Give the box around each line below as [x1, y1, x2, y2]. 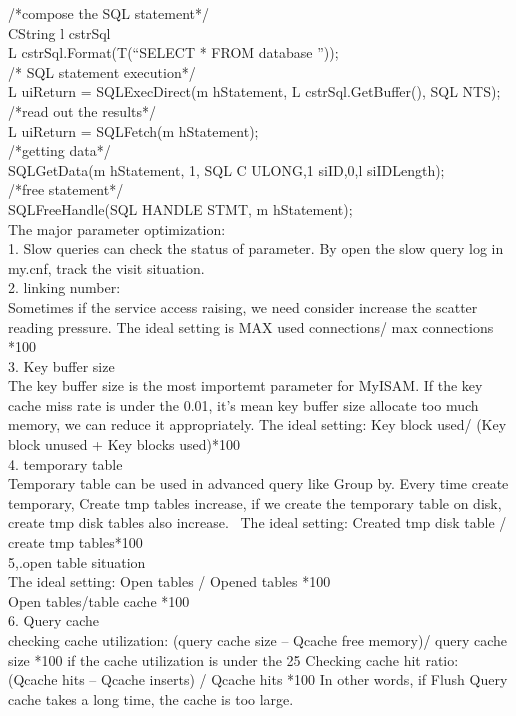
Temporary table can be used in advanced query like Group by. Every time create [8, 473, 509, 494]
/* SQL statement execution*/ [8, 61, 196, 82]
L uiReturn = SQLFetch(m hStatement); [8, 120, 259, 141]
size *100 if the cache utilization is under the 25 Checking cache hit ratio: [8, 649, 459, 670]
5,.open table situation [8, 551, 146, 572]
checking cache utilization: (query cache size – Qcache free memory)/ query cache [8, 630, 508, 650]
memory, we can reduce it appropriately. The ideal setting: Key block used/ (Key [8, 414, 507, 435]
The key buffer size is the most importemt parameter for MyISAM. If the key [8, 375, 483, 396]
